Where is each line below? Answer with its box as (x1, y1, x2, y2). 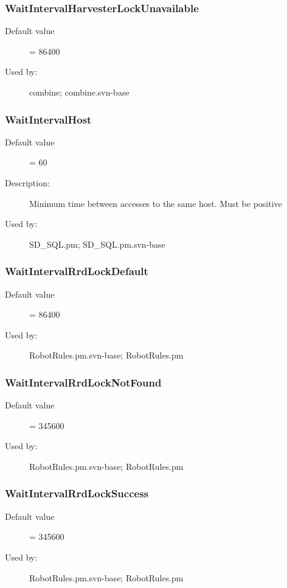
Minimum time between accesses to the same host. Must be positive (29, 197, 282, 209)
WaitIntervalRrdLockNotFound (5, 374, 162, 390)
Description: (5, 177, 50, 189)
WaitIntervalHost (5, 111, 92, 127)
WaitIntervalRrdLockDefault (5, 264, 148, 279)
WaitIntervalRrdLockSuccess (5, 486, 148, 501)
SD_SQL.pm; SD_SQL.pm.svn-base (29, 237, 165, 250)
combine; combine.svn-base (29, 86, 130, 98)
